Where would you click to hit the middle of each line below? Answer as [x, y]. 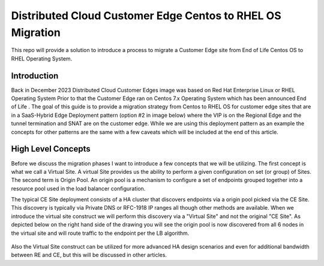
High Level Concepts [51, 149]
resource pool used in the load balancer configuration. [78, 188]
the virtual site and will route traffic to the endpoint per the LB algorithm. [100, 233]
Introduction [35, 76]
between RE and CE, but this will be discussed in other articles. [89, 255]
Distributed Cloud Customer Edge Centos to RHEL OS [146, 16]
